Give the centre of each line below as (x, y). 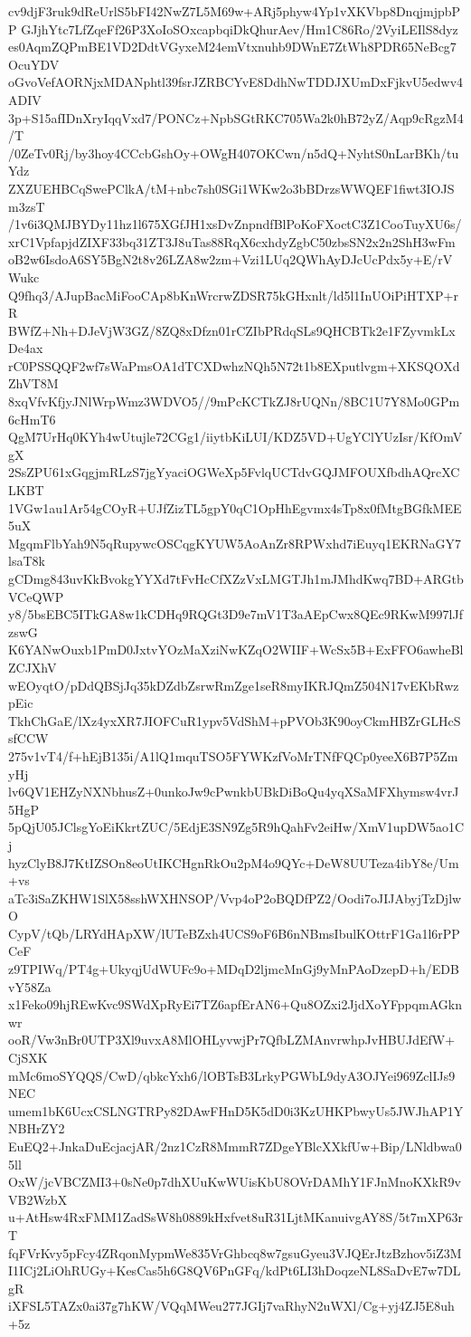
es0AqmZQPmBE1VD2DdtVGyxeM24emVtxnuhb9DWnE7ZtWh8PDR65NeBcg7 (232, 47)
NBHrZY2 (37, 1128)
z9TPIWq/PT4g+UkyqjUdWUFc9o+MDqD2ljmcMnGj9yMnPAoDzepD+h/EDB (234, 969)
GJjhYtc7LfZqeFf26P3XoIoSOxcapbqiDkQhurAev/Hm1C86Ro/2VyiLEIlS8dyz (240, 29)
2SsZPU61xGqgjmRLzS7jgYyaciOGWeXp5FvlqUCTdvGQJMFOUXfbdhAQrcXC (234, 472)
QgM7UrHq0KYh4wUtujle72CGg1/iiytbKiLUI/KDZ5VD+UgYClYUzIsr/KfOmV (235, 437)
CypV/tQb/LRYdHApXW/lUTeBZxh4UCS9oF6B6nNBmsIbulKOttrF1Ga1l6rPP (234, 933)
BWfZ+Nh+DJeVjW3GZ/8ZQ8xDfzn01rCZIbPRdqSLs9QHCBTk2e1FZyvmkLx (232, 330)
